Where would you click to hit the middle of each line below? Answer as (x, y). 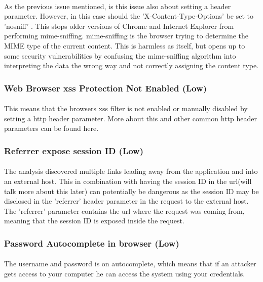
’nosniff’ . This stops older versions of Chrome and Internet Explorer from (119, 26)
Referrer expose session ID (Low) (74, 150)
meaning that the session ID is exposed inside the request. (94, 221)
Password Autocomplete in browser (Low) (92, 243)
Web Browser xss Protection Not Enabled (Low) (106, 88)
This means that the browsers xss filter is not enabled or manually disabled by (126, 108)
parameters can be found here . (51, 128)
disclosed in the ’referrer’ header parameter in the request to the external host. (126, 201)
